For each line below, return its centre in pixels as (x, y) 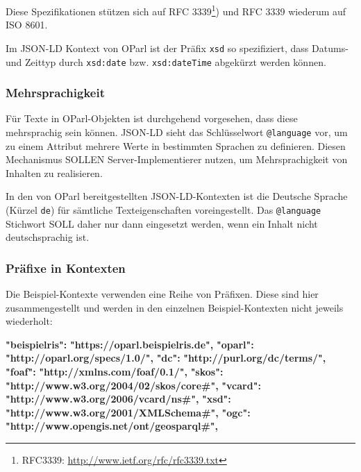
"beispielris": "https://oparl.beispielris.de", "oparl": (130, 344)
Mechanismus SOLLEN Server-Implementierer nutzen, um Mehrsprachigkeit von (177, 159)
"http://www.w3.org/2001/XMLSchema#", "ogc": (128, 412)
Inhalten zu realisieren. (54, 172)
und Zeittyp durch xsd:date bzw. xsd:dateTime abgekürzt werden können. (166, 61)
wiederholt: (29, 321)
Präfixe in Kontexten (66, 268)
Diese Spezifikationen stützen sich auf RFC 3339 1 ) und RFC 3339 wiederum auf (176, 10)
